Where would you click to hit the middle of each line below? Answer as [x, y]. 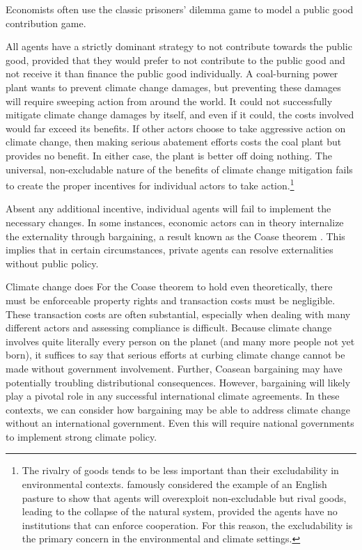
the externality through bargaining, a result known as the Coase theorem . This [175, 236]
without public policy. [52, 263]
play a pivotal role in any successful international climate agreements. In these [173, 396]
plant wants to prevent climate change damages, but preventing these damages [173, 87]
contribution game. [46, 23]
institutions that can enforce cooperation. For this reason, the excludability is [187, 525]
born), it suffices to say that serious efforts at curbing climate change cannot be [175, 355]
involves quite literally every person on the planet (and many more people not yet [180, 341]
